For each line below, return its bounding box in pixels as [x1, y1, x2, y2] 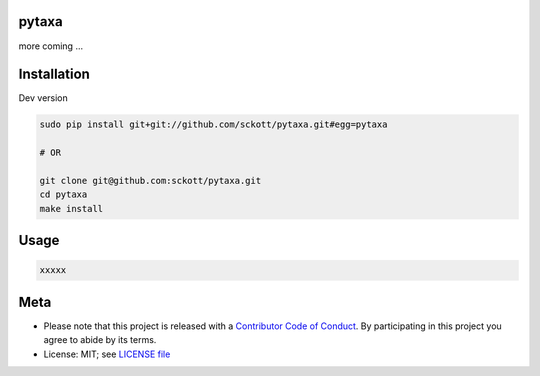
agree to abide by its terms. [43, 334, 157, 346]
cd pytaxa [39, 189, 88, 200]
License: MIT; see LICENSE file [43, 348, 171, 360]
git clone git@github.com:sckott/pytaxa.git [39, 175, 262, 186]
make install [39, 203, 104, 214]
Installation [18, 66, 90, 83]
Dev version [18, 92, 69, 104]
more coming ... [18, 40, 84, 52]
